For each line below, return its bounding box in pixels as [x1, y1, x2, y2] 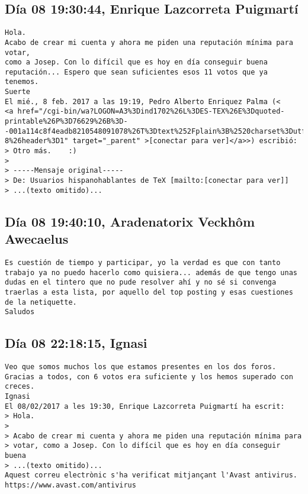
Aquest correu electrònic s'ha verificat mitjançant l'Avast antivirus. [5, 471, 297, 480]
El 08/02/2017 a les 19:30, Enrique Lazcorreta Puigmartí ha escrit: [5, 402, 285, 411]
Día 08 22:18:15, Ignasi [5, 334, 147, 352]
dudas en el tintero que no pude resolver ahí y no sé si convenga [5, 278, 277, 287]
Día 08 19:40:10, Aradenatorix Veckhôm [5, 212, 255, 230]
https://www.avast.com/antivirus [5, 480, 136, 489]
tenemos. [5, 78, 39, 86]
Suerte [5, 88, 30, 96]
